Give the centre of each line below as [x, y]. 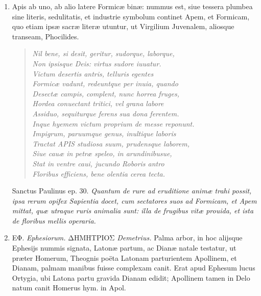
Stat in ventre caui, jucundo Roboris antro [98, 163]
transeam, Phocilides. [45, 36]
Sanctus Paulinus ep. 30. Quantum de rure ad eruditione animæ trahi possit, [132, 191]
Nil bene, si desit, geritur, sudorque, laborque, [103, 53]
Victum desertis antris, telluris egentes [93, 73]
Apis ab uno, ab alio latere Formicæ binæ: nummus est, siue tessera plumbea [132, 6]
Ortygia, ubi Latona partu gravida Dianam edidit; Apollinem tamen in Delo [131, 277]
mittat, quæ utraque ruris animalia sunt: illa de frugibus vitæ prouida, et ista [133, 211]
